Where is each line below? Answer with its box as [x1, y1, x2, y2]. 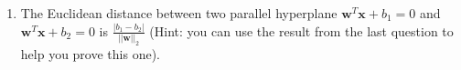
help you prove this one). [20, 45, 160, 64]
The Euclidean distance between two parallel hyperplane [20, 4, 338, 22]
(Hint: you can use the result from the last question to [149, 21, 454, 40]
